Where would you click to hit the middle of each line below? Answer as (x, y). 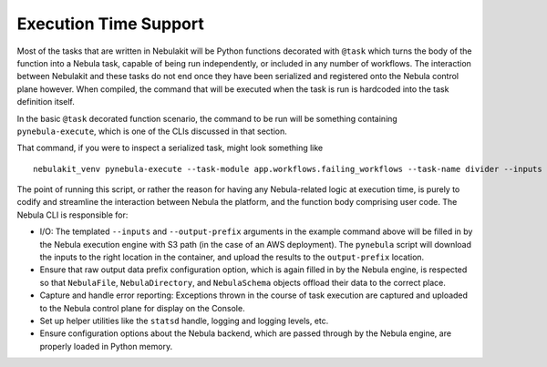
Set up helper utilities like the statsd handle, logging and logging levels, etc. (184, 321)
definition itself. (46, 102)
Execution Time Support (110, 24)
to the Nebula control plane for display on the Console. (142, 308)
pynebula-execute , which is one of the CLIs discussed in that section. (152, 131)
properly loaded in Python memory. (106, 346)
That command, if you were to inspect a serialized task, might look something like (170, 148)
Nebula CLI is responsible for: (72, 215)
